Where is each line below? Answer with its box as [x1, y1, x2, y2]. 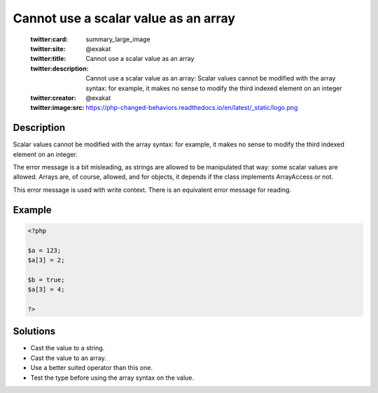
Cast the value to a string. [30, 344, 105, 352]
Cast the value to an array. [30, 354, 106, 362]
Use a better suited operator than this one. [30, 364, 153, 372]
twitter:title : [30, 55, 66, 63]
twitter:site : [30, 44, 66, 53]
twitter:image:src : [30, 104, 85, 112]
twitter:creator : [30, 93, 76, 102]
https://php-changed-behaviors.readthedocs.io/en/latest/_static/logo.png [85, 104, 298, 112]
